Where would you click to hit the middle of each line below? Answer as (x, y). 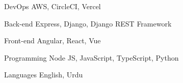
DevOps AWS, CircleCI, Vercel (53, 6)
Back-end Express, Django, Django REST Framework (88, 23)
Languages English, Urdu (44, 75)
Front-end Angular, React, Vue (53, 40)
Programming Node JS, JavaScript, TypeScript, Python (91, 57)
